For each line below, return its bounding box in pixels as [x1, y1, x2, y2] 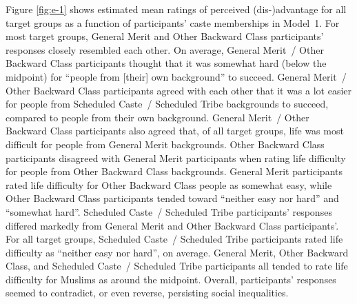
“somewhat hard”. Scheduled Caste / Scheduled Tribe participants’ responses [6, 204, 332, 219]
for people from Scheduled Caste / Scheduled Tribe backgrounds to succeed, [6, 97, 329, 111]
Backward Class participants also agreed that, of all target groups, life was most [6, 123, 344, 138]
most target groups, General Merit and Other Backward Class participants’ [6, 29, 324, 43]
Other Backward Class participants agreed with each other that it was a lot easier [6, 83, 352, 97]
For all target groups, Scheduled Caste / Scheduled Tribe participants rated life [6, 232, 343, 246]
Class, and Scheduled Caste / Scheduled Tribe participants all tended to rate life [6, 259, 348, 273]
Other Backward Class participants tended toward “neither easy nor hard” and [6, 191, 339, 205]
